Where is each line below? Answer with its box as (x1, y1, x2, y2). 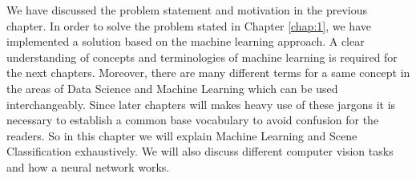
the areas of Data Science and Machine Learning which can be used (6, 79, 338, 96)
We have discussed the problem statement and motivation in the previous (6, 2, 368, 18)
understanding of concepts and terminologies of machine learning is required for (6, 48, 398, 65)
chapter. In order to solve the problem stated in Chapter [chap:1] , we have (6, 17, 371, 34)
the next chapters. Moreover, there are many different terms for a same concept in (6, 64, 410, 81)
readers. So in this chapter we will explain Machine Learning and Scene (6, 127, 357, 144)
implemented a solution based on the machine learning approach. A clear (6, 33, 365, 50)
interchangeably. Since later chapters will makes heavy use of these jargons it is (6, 95, 396, 112)
